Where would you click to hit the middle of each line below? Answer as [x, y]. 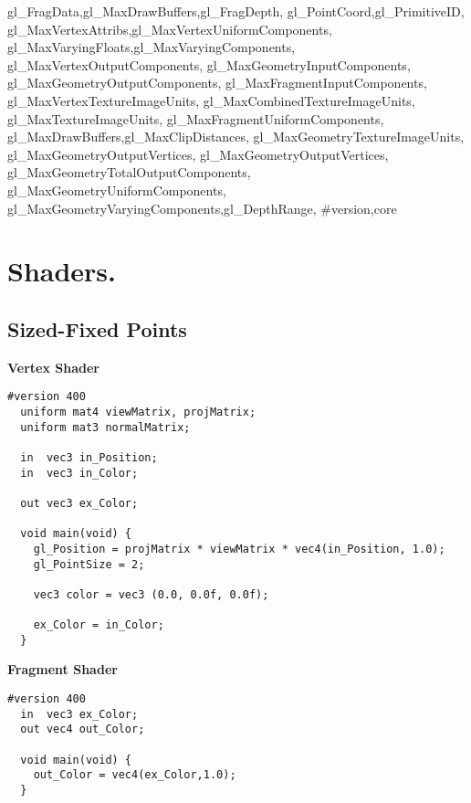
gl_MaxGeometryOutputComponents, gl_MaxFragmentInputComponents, [217, 83]
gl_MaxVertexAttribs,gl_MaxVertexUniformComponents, [170, 29]
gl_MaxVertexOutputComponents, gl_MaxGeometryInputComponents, [209, 64]
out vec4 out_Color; [83, 729]
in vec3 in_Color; [79, 473]
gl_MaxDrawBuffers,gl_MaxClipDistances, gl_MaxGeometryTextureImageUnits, [236, 137]
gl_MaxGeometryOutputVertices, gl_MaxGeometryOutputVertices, [198, 154]
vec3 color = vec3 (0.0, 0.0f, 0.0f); [151, 594]
